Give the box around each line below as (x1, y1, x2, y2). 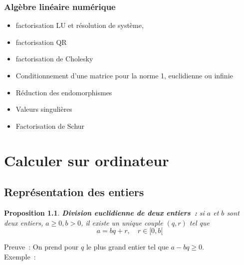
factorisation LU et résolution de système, (15, 20, 144, 30)
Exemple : (4, 251, 36, 262)
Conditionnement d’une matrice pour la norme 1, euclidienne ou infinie (15, 70, 233, 80)
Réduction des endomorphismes (15, 87, 112, 97)
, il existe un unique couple (81, 217, 163, 228)
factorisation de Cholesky (15, 53, 93, 64)
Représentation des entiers (4, 184, 144, 200)
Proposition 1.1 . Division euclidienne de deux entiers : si (4, 207, 205, 218)
